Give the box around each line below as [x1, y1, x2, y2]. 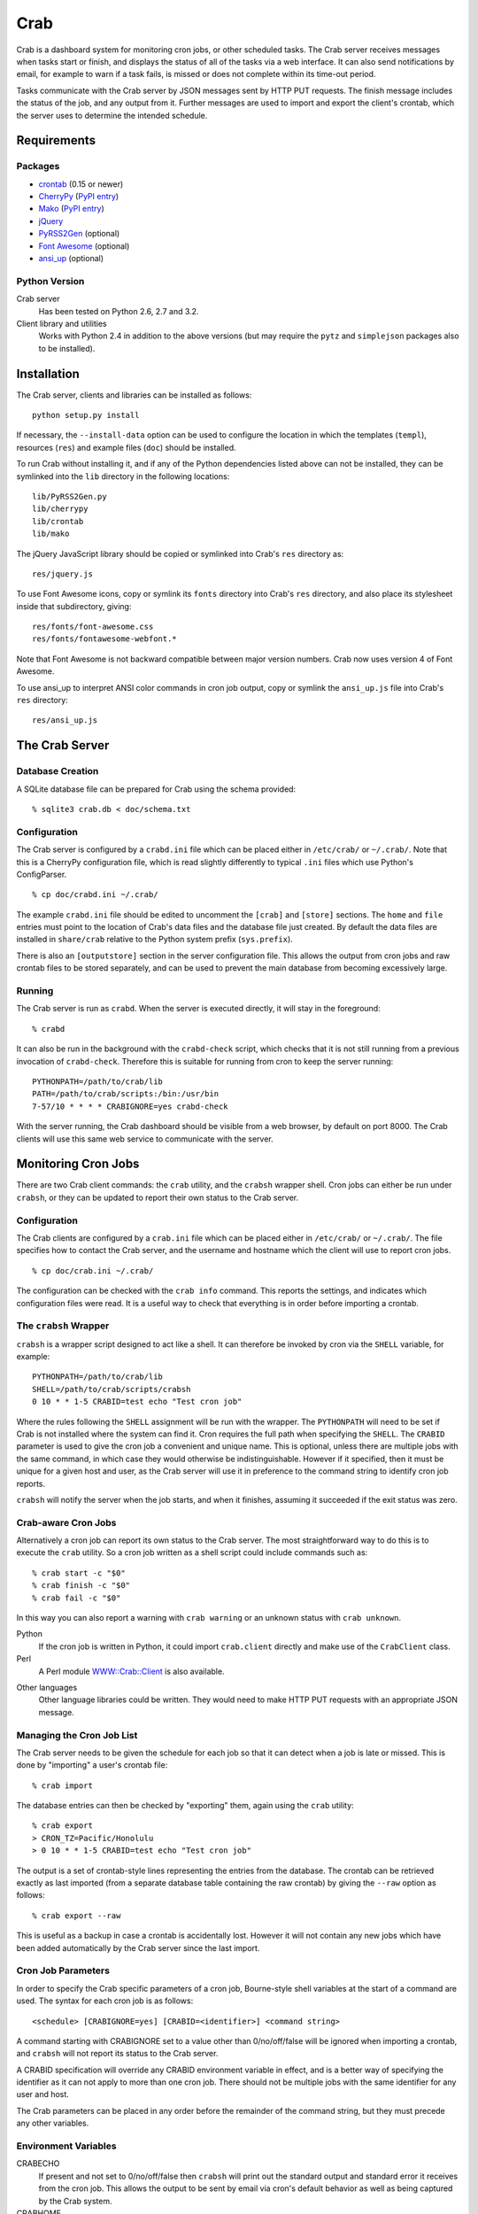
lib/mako [32, 529, 70, 539]
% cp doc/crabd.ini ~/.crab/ [32, 890, 158, 900]
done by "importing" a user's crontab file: [16, 1760, 168, 1770]
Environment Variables [16, 2140, 117, 2152]
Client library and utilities [16, 318, 107, 329]
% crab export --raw [32, 1910, 121, 1921]
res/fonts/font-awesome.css [32, 622, 154, 632]
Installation [16, 366, 80, 381]
